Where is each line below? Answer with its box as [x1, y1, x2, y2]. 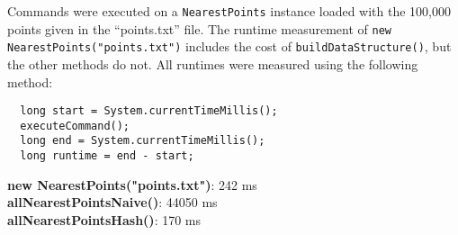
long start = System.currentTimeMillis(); [20, 104, 278, 118]
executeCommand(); [20, 119, 130, 132]
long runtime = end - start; [20, 149, 194, 163]
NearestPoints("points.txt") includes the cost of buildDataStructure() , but [7, 37, 452, 56]
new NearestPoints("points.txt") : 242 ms [7, 175, 257, 194]
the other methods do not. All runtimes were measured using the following [7, 54, 418, 73]
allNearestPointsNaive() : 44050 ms [7, 193, 218, 212]
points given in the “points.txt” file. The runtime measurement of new [7, 19, 392, 38]
